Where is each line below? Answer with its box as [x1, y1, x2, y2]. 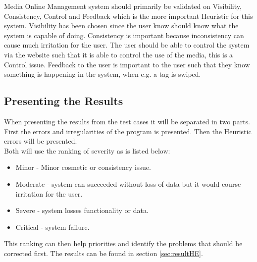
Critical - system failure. [15, 221, 90, 232]
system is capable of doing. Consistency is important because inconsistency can [4, 30, 244, 40]
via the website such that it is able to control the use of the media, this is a [4, 49, 233, 59]
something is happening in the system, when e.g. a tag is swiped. [4, 69, 201, 79]
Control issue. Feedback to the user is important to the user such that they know [4, 59, 250, 69]
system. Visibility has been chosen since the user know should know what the [4, 20, 239, 31]
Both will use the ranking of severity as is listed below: [4, 145, 170, 156]
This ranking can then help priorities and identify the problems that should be [4, 238, 243, 249]
